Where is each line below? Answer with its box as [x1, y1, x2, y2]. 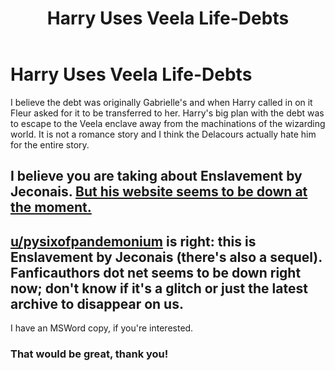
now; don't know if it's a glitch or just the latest [10, 280, 308, 297]
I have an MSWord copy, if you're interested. [10, 322, 194, 334]
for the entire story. [10, 138, 90, 151]
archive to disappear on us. [10, 295, 184, 312]
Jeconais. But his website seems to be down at [10, 183, 308, 201]
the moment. [10, 199, 92, 216]
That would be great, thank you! [10, 347, 169, 361]
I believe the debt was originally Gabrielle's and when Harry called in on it [10, 96, 313, 108]
